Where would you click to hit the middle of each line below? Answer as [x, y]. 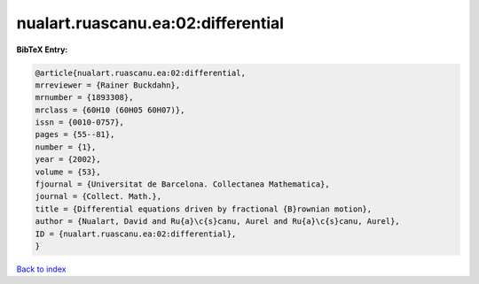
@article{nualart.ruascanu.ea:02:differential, [140, 73]
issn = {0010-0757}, [79, 123]
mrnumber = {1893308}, [84, 98]
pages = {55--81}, [75, 134]
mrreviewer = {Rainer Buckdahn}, [108, 85]
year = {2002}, [68, 160]
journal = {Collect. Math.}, [98, 196]
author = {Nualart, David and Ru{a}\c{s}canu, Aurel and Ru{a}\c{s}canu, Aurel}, [218, 222]
